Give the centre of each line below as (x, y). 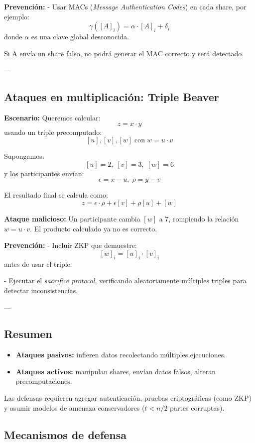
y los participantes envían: (44, 173)
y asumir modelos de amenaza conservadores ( (74, 407)
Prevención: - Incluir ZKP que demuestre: (70, 245)
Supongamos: (24, 156)
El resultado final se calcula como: (56, 194)
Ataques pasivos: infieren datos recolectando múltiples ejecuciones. (121, 355)
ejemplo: (17, 16)
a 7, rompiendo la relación (199, 219)
